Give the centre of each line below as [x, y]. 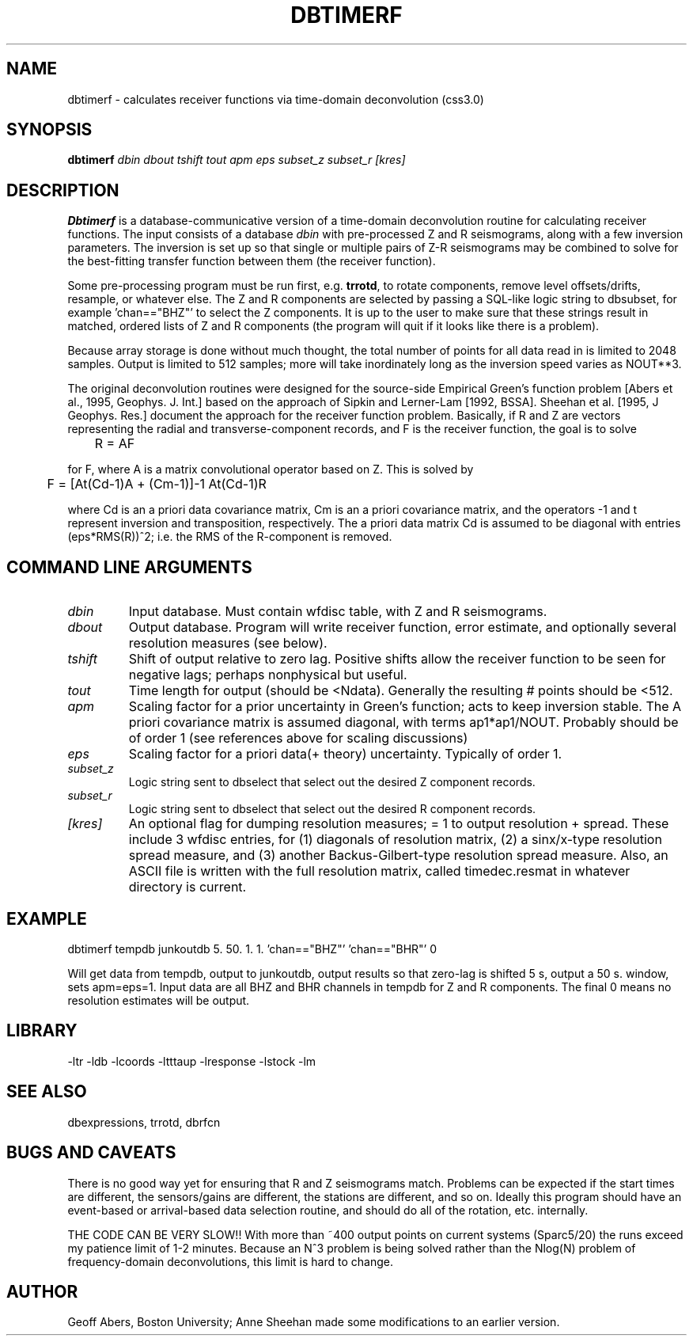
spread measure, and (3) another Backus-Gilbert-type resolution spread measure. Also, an [398, 855]
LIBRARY [42, 1031]
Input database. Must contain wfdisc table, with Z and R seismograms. [338, 612]
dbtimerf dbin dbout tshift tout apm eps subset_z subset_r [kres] [237, 160]
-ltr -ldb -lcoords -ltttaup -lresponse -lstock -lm [192, 1061]
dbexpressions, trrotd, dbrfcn [144, 1122]
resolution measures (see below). [228, 643]
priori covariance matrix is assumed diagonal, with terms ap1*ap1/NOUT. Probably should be [403, 722]
